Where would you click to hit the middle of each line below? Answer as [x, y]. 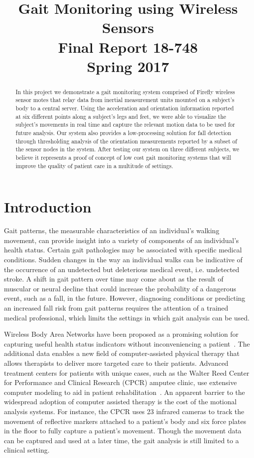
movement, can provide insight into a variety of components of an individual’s [122, 240]
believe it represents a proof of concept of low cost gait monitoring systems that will [123, 157]
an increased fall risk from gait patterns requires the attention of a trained [116, 307]
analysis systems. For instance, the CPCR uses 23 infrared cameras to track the [124, 411]
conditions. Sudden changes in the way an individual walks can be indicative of [123, 260]
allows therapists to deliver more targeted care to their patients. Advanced [116, 363]
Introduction [48, 207]
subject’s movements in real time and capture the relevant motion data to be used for [125, 124]
